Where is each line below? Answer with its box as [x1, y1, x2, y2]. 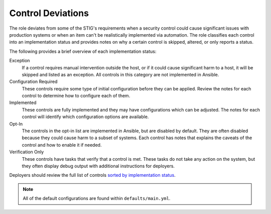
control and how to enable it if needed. [22, 142, 102, 148]
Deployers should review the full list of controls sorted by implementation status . [9, 172, 176, 178]
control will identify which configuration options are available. [22, 114, 149, 120]
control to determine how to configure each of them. [22, 93, 130, 99]
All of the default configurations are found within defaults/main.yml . [23, 195, 171, 201]
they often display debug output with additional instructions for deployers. [22, 163, 175, 169]
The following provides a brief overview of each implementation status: [9, 48, 157, 54]
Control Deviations [9, 8, 89, 19]
